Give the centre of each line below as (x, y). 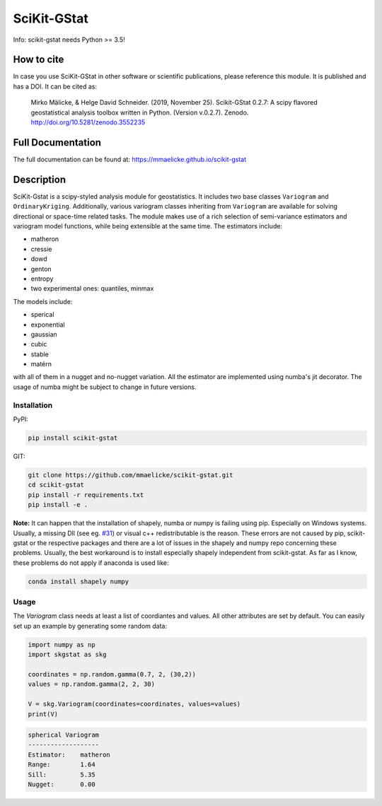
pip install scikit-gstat (73, 438)
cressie (41, 249)
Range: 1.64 (62, 765)
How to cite (39, 60)
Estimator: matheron (69, 754)
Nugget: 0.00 (62, 784)
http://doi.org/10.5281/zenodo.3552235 (88, 122)
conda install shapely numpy (79, 581)
